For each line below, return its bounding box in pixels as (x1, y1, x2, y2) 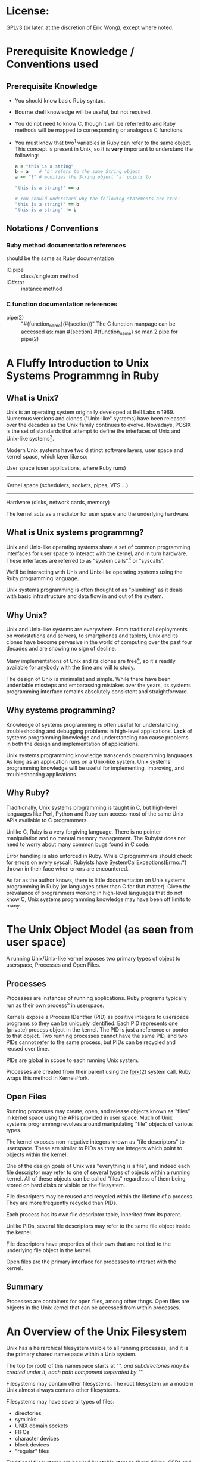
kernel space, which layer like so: (6, 453, 88, 460)
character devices (14, 1435, 60, 1442)
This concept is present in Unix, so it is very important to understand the (14, 145, 193, 153)
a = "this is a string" (14, 163, 74, 169)
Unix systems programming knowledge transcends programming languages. (6, 751, 194, 758)
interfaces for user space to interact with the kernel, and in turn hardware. (6, 550, 187, 557)
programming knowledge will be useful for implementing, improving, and (6, 764, 185, 772)
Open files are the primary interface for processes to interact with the (6, 1258, 177, 1265)
